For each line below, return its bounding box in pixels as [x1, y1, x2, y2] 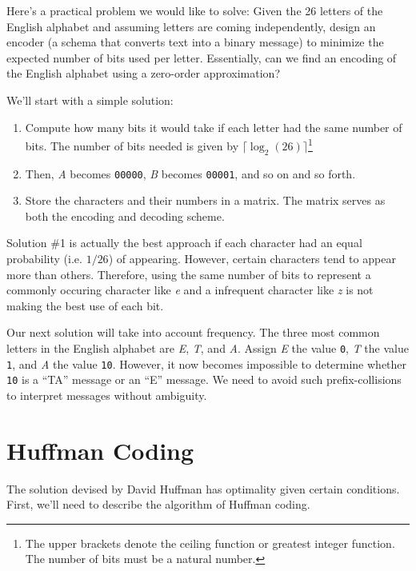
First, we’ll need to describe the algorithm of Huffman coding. [6, 496, 310, 513]
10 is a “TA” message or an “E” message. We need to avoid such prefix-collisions [6, 371, 402, 388]
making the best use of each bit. [6, 297, 164, 313]
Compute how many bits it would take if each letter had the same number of [25, 118, 402, 135]
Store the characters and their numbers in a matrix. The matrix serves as [25, 192, 386, 209]
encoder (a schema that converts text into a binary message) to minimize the [6, 34, 384, 50]
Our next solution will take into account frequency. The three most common [6, 324, 380, 341]
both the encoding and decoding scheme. [25, 207, 225, 224]
